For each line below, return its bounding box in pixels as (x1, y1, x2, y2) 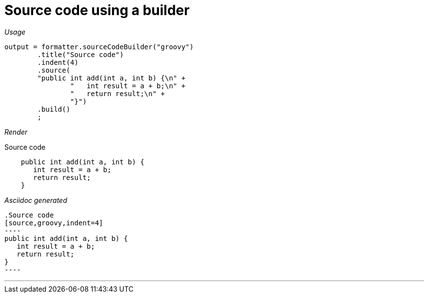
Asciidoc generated (4, 196, 67, 204)
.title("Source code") (37, 50, 124, 59)
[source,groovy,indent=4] (4, 218, 103, 227)
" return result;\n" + (70, 89, 165, 98)
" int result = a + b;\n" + (70, 81, 185, 90)
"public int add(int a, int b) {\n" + (37, 74, 185, 82)
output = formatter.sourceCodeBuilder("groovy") (4, 42, 194, 51)
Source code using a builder (4, 2, 190, 19)
